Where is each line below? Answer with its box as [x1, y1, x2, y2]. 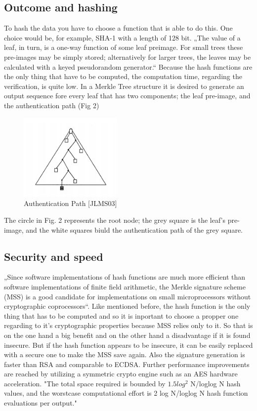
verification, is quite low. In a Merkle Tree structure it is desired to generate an [4, 81, 244, 91]
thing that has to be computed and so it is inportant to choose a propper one [4, 310, 239, 321]
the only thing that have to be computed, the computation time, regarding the [4, 71, 242, 82]
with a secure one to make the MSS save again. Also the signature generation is [4, 349, 245, 360]
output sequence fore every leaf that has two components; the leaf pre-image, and [4, 90, 251, 101]
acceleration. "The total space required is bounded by [4, 378, 166, 388]
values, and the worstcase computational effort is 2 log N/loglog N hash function [4, 388, 248, 398]
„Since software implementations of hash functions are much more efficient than [4, 272, 246, 282]
